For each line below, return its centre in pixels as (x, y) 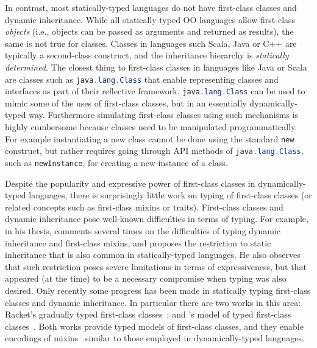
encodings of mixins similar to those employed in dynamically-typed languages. (155, 338)
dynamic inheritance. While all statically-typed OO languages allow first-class (150, 19)
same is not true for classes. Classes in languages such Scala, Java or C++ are (151, 43)
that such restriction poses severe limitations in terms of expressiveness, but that (156, 266)
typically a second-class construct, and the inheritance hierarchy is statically (147, 55)
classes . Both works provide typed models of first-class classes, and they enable (154, 326)
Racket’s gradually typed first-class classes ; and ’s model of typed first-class (148, 314)
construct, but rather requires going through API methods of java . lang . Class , (154, 151)
